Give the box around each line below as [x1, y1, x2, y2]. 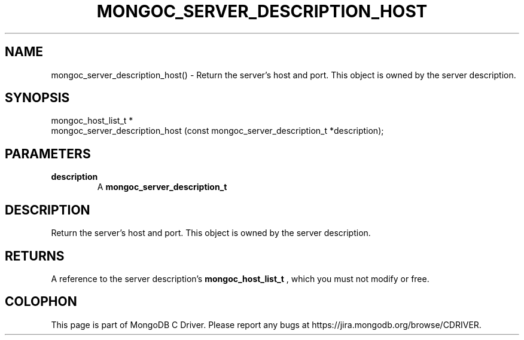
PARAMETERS [5, 146, 91, 161]
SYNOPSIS [5, 90, 70, 106]
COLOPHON [5, 294, 77, 310]
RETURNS [5, 248, 65, 264]
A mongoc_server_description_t [97, 182, 227, 192]
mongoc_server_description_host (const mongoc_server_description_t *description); [51, 125, 384, 136]
